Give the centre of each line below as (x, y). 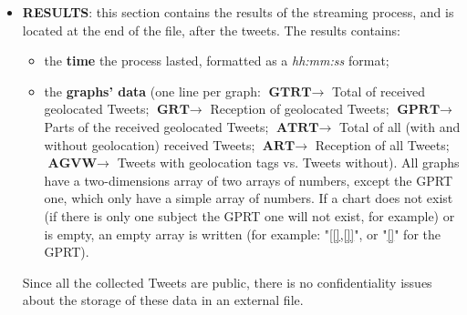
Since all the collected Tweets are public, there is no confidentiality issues (227, 282)
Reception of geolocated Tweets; (300, 109)
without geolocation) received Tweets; (150, 144)
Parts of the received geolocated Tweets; (156, 126)
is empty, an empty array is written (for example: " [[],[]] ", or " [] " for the (242, 234)
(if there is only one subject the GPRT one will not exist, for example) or (249, 215)
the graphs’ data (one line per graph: (152, 91)
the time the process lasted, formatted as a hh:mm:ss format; (217, 61)
